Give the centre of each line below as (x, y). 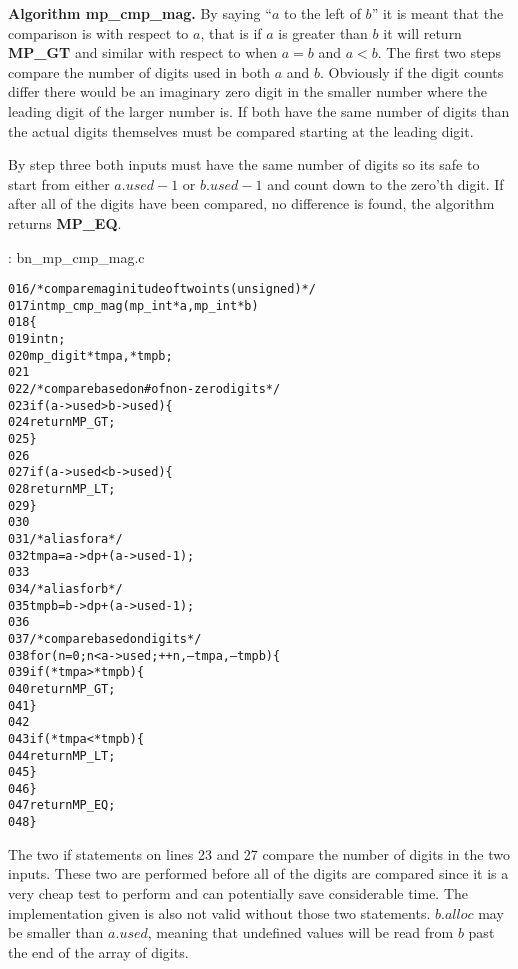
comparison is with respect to (98, 32)
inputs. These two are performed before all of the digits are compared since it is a (258, 873)
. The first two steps (439, 52)
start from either (59, 183)
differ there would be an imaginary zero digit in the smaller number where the (248, 91)
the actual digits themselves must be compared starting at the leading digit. (241, 130)
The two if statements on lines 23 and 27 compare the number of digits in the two (259, 853)
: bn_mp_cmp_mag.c (76, 256)
